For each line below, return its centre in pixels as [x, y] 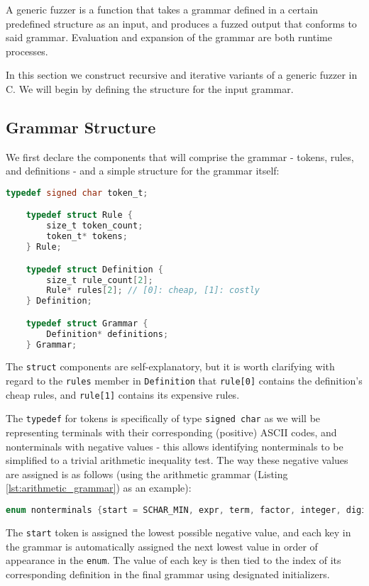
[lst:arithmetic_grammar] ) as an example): [99, 488]
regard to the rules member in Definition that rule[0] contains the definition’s [184, 381]
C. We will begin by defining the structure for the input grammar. [150, 88]
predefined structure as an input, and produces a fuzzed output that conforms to [181, 23]
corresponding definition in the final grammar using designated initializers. [168, 574]
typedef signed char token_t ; [77, 193]
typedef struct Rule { [79, 215]
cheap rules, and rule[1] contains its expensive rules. [123, 394]
